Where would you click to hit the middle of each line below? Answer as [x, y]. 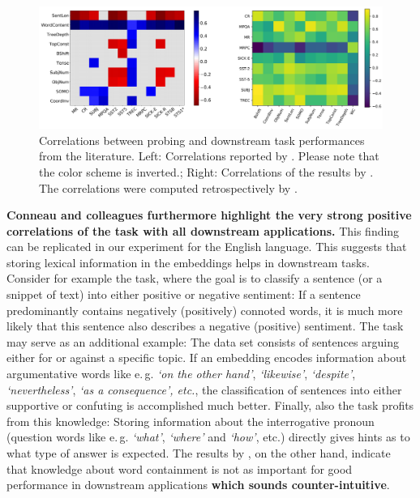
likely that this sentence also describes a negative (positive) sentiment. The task [205, 326]
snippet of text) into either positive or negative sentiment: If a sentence [184, 294]
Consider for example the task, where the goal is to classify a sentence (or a [195, 278]
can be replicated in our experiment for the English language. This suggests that [207, 247]
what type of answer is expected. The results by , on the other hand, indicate [199, 453]
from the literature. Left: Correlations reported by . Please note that [209, 156]
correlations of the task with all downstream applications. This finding [203, 230]
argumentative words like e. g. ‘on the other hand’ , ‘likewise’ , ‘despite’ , [181, 374]
